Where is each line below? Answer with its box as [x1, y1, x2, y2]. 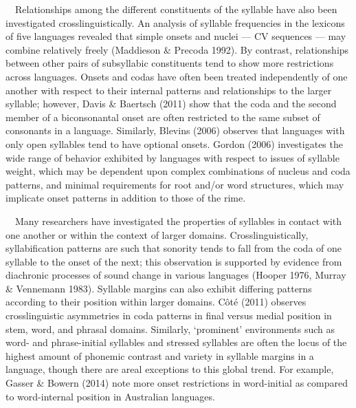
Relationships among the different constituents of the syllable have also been [14, 2, 337, 16]
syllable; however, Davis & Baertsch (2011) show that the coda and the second [5, 96, 337, 111]
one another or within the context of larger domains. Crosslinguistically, [5, 227, 309, 241]
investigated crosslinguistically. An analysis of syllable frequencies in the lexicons [5, 15, 345, 30]
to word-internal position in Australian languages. [5, 389, 215, 403]
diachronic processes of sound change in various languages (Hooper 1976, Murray [5, 268, 346, 282]
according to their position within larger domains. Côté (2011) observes [5, 294, 307, 309]
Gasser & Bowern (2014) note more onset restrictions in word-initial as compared [5, 376, 348, 390]
